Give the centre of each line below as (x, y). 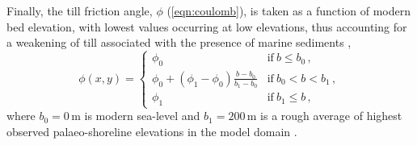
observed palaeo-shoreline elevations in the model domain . (152, 131)
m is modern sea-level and (136, 116)
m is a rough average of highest (324, 116)
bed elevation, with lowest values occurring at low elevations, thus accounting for (207, 26)
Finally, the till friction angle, (80, 10)
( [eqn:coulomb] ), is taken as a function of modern (289, 10)
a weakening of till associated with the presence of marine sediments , (179, 42)
